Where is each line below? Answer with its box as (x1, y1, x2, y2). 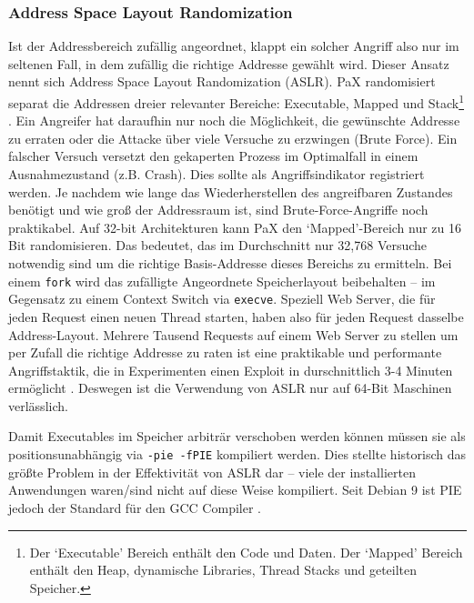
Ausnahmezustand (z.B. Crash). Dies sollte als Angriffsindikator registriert (8, 165, 425, 184)
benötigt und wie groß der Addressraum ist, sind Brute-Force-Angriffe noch (8, 200, 429, 219)
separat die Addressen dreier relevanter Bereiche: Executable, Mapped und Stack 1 (8, 91, 465, 112)
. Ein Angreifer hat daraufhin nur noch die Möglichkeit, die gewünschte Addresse (8, 111, 460, 130)
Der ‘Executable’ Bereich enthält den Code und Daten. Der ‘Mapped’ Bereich (29, 542, 463, 561)
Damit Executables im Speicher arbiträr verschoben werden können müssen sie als (8, 427, 466, 446)
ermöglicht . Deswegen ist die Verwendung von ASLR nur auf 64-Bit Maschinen (8, 378, 452, 397)
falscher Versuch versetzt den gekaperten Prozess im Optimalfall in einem (8, 146, 419, 166)
